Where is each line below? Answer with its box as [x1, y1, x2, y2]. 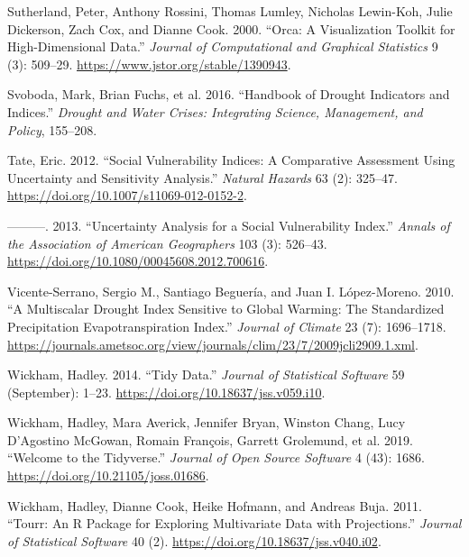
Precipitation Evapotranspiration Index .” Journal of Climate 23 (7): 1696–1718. [7, 316, 446, 335]
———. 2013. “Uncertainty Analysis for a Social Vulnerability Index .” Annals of [7, 215, 450, 234]
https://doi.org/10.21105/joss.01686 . [7, 466, 209, 485]
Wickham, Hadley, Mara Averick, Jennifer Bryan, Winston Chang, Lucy [7, 413, 406, 432]
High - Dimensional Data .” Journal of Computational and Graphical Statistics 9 [7, 37, 438, 56]
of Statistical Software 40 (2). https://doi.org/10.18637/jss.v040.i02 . [7, 531, 382, 550]
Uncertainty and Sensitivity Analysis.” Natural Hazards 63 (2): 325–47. [7, 168, 398, 187]
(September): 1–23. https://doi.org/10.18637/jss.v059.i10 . [7, 382, 326, 401]
